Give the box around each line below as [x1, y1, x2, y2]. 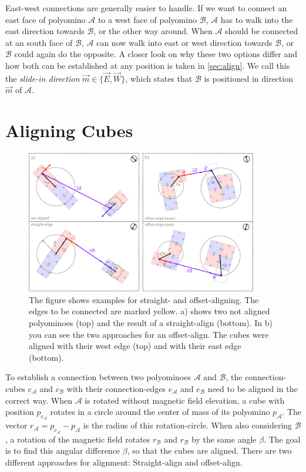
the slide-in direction [5, 72, 80, 84]
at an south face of [5, 36, 73, 48]
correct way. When [5, 394, 73, 406]
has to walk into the [220, 13, 293, 25]
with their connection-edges [66, 382, 166, 394]
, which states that [125, 72, 193, 84]
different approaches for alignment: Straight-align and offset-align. [5, 456, 243, 468]
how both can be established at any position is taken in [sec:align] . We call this [5, 59, 290, 71]
